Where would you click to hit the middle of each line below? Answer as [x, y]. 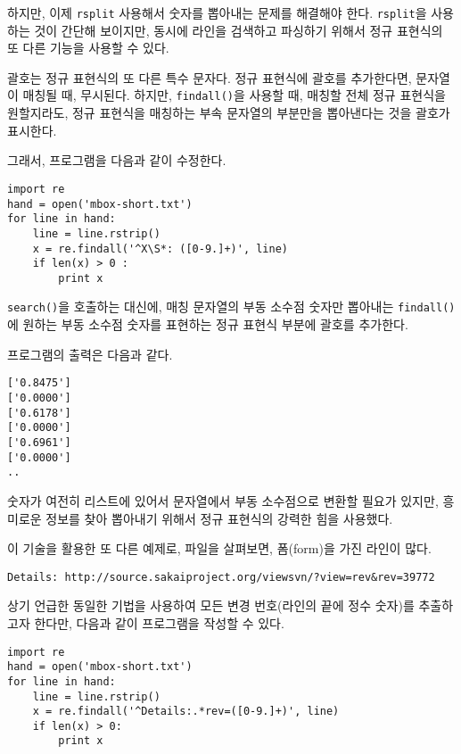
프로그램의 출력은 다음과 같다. [90, 354]
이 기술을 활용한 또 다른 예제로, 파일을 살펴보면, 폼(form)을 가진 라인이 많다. [219, 548]
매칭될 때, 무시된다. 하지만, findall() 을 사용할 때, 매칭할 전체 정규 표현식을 [234, 95]
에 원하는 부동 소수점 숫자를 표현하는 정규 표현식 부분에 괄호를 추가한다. [208, 324]
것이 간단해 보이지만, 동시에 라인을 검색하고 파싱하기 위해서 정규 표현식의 [239, 30]
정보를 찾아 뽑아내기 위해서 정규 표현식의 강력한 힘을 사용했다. [219, 518]
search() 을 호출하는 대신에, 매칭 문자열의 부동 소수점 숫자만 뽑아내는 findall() [231, 307]
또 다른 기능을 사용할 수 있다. [88, 48]
